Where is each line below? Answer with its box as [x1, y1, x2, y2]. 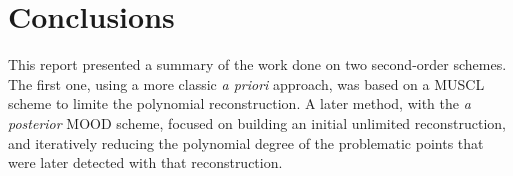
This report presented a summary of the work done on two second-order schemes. [8, 54, 507, 75]
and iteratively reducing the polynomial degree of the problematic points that [8, 132, 484, 153]
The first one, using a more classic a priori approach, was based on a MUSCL [8, 73, 485, 94]
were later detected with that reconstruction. [8, 152, 283, 173]
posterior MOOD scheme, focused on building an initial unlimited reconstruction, [8, 112, 506, 133]
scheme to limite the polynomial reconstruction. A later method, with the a [8, 93, 471, 114]
